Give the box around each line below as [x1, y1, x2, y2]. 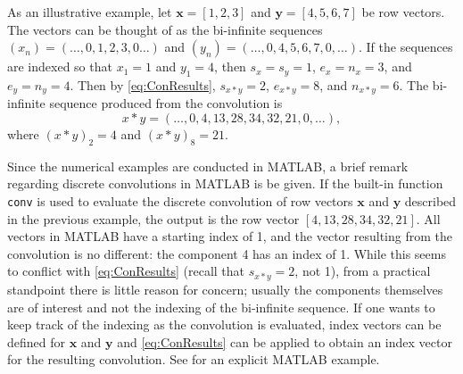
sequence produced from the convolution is [49, 94, 283, 112]
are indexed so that [7, 57, 112, 76]
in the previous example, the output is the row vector [7, 209, 300, 228]
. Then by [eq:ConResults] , [70, 75, 216, 94]
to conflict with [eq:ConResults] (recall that [7, 262, 245, 280]
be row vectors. [361, 3, 445, 21]
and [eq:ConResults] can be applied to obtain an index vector [117, 332, 452, 351]
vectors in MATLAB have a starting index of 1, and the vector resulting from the [7, 227, 452, 245]
